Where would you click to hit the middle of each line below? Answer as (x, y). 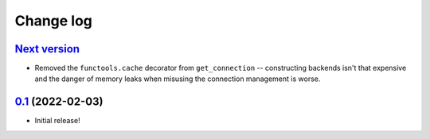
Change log (54, 21)
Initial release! (57, 121)
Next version (47, 49)
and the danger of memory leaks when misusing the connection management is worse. (178, 79)
